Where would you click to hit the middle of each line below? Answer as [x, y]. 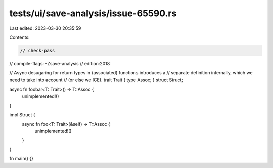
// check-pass [37, 51]
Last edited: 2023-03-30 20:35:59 [45, 28]
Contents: [19, 37]
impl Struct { [22, 115]
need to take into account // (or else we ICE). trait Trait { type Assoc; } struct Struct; [96, 80]
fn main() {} [21, 159]
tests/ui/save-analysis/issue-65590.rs [93, 13]
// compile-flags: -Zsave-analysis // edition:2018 [60, 63]
